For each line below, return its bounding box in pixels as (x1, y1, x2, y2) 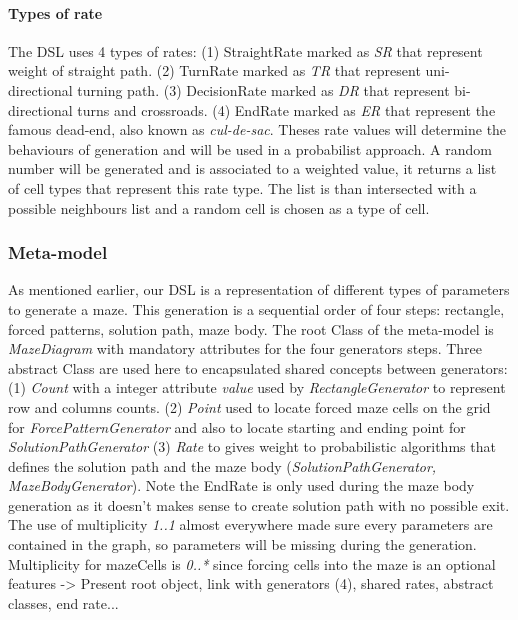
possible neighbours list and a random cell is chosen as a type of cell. (8, 197, 430, 218)
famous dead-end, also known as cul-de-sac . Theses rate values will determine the (8, 119, 507, 140)
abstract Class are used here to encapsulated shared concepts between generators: (8, 357, 508, 378)
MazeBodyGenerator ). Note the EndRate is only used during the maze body (8, 475, 475, 496)
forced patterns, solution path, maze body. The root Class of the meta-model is (8, 318, 494, 339)
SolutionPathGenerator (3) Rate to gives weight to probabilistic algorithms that (8, 436, 496, 457)
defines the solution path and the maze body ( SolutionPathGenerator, (8, 455, 437, 476)
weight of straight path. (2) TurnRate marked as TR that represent (8, 60, 421, 81)
